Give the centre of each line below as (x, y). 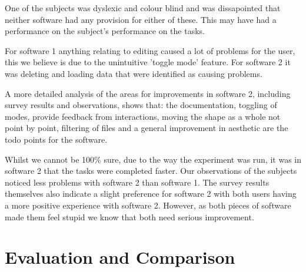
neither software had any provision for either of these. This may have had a (141, 19)
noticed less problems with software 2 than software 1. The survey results (137, 182)
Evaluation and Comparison (120, 257)
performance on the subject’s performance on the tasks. (105, 31)
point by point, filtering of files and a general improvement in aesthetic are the (147, 128)
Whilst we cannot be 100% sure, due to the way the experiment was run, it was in (153, 159)
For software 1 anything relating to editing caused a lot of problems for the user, (150, 50)
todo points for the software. (56, 139)
